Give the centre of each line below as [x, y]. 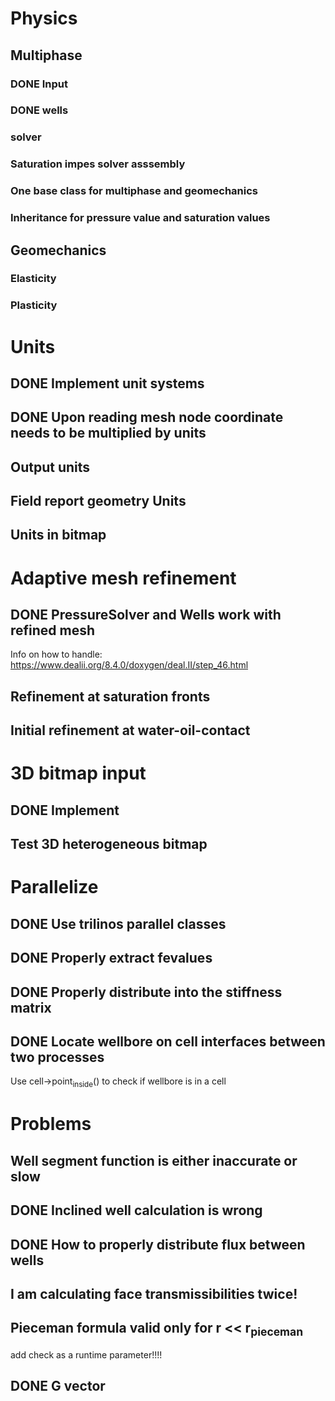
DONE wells [39, 110]
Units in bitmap [58, 535]
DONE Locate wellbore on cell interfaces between [168, 1041]
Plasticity [34, 305]
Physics [44, 18]
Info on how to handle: [56, 654]
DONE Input [39, 84]
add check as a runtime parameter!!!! [86, 1354]
